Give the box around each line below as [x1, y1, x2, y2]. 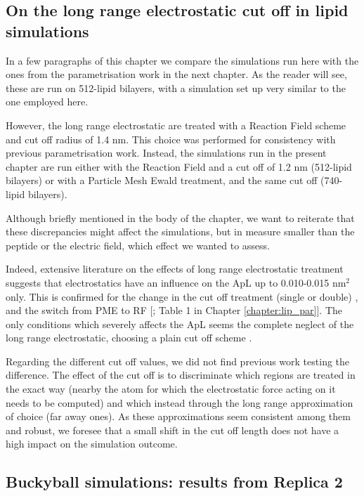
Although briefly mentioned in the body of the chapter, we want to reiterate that [6, 210, 355, 225]
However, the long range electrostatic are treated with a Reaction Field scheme [6, 117, 346, 132]
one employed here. [6, 94, 89, 109]
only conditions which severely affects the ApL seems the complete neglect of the [6, 316, 354, 331]
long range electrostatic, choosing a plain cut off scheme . [6, 330, 252, 345]
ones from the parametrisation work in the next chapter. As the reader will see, [6, 67, 347, 81]
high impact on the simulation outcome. [6, 436, 178, 451]
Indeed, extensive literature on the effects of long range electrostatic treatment [6, 261, 344, 276]
